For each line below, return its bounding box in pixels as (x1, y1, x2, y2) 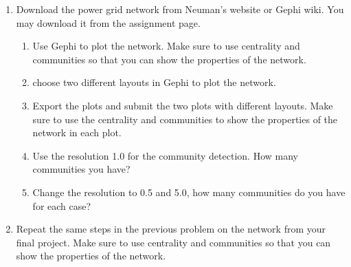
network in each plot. (32, 125, 122, 140)
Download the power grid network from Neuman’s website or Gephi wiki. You (16, 2, 344, 16)
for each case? (32, 198, 91, 213)
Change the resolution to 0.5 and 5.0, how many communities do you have (32, 184, 346, 199)
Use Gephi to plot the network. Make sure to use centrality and (32, 39, 300, 53)
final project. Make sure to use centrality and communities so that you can (16, 235, 331, 249)
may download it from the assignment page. (16, 15, 201, 30)
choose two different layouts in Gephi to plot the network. (32, 75, 276, 89)
